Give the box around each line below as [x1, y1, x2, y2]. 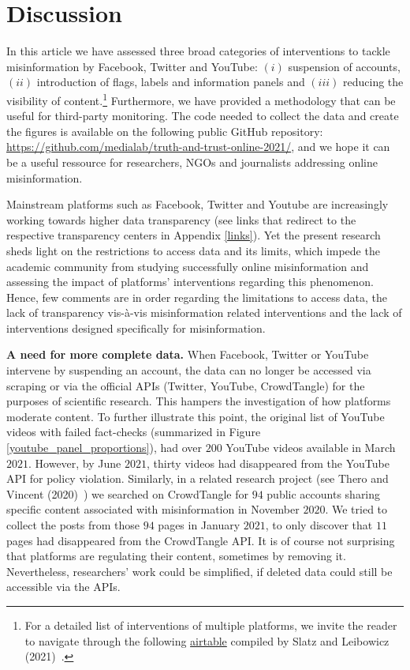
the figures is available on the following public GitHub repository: [6, 122, 323, 139]
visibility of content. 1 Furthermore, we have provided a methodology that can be [6, 89, 396, 108]
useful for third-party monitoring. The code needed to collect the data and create [6, 107, 399, 124]
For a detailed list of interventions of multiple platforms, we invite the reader [24, 616, 397, 633]
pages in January [158, 517, 240, 533]
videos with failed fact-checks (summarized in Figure [6, 423, 261, 440]
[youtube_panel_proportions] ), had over [6, 439, 202, 456]
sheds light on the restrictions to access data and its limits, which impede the [6, 242, 380, 258]
